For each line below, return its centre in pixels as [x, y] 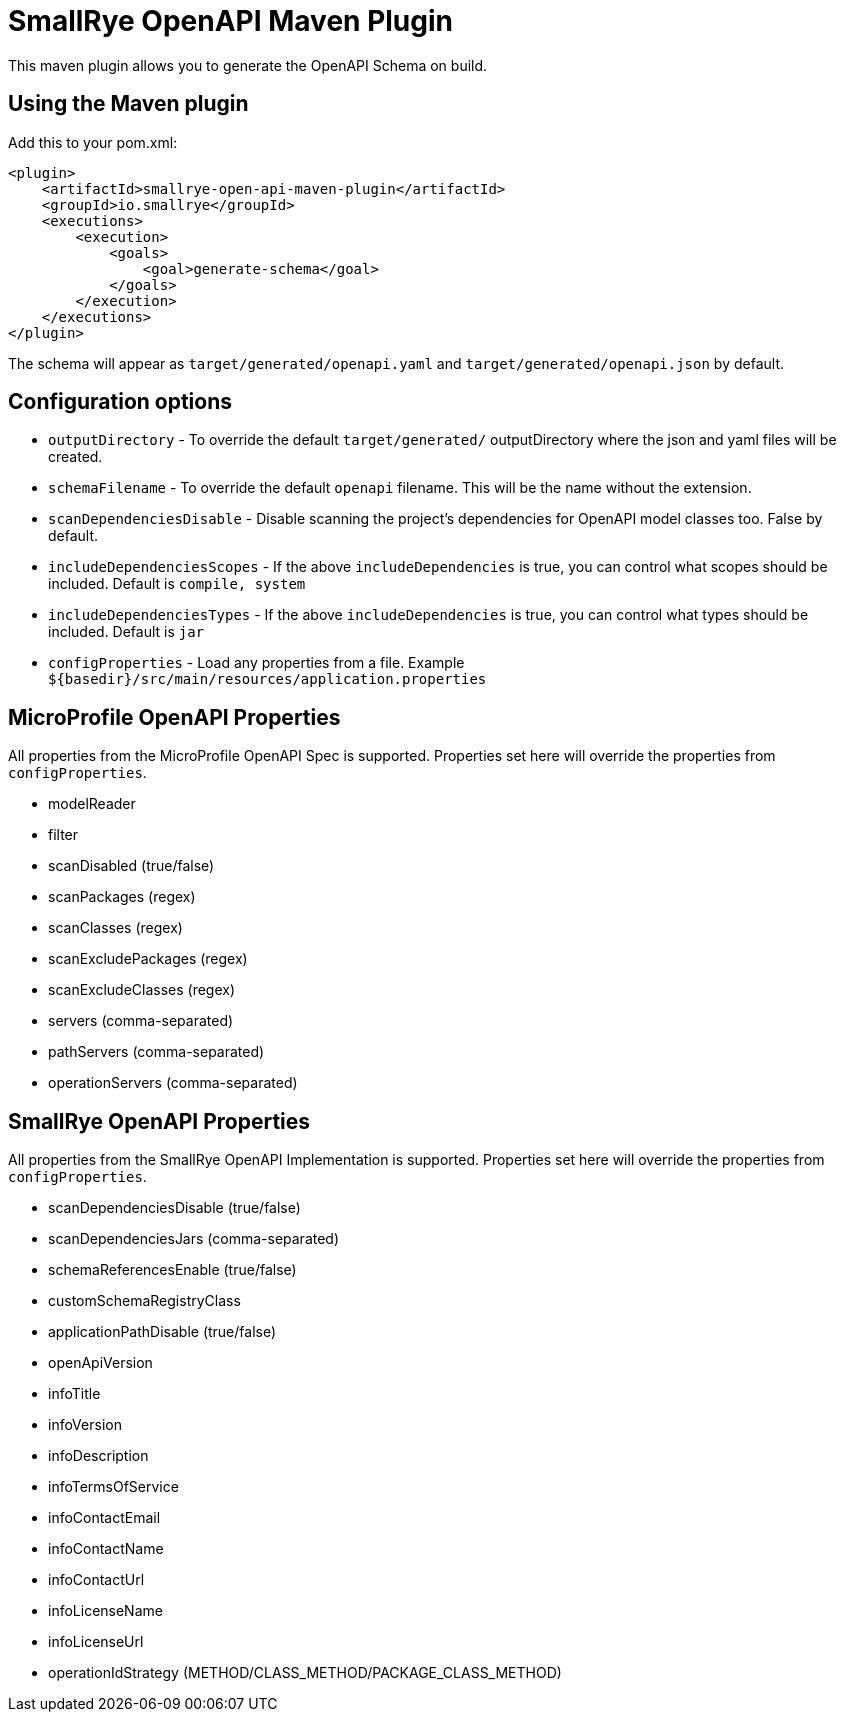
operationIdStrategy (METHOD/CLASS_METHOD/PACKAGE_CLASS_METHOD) [305, 1673]
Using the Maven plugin [128, 104]
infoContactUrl [96, 1580]
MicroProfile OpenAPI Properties [174, 717]
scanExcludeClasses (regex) [142, 990]
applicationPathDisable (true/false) [162, 1332]
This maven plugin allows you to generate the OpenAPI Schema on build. [248, 65]
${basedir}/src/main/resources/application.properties [267, 679]
